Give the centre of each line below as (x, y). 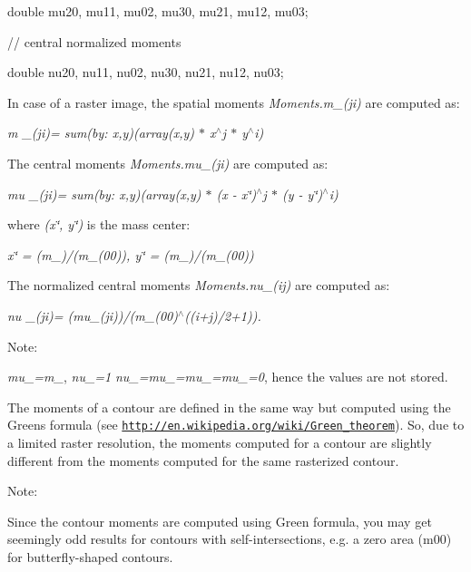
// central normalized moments (94, 41)
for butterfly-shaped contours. (90, 556)
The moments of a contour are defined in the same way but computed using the (229, 407)
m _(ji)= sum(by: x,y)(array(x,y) (101, 133)
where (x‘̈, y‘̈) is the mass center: (99, 224)
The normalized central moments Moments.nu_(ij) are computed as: (199, 285)
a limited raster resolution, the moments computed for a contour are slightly (220, 442)
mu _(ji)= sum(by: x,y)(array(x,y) (104, 194)
